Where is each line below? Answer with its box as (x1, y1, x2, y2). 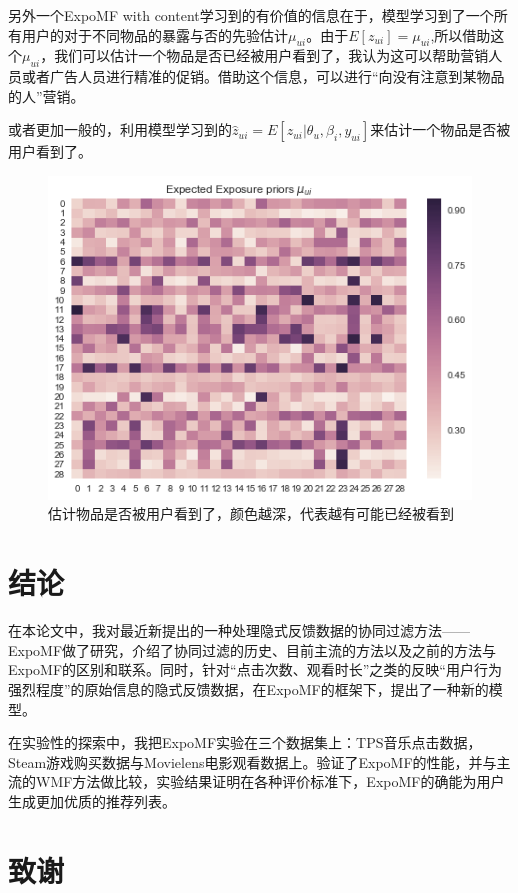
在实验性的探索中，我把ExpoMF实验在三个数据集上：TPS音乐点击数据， (8, 732, 482, 753)
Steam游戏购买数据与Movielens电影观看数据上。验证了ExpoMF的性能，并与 (8, 751, 497, 772)
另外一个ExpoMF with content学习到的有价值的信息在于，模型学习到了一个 (8, 5, 494, 25)
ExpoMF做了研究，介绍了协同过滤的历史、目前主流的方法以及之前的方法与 (8, 639, 497, 660)
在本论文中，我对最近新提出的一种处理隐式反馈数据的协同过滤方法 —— (8, 620, 470, 641)
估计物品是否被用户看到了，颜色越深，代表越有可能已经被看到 (48, 503, 454, 524)
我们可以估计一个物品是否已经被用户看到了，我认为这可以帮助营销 (54, 45, 489, 66)
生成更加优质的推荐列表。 (8, 790, 176, 811)
